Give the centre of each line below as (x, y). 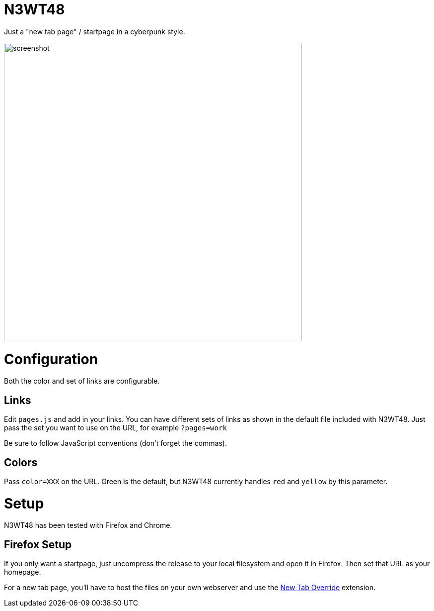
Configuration (51, 359)
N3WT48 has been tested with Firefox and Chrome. (88, 525)
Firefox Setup (38, 544)
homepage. (23, 572)
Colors (21, 462)
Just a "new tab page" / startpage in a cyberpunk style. (95, 31)
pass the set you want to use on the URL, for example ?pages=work (115, 428)
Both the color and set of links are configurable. (82, 381)
